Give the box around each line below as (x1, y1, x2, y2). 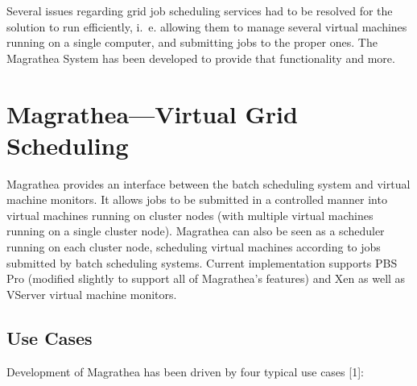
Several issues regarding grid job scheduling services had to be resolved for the (6, 2, 393, 19)
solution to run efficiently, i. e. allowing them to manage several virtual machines (6, 18, 407, 35)
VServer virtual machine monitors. (6, 285, 177, 302)
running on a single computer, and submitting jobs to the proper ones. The (6, 34, 378, 51)
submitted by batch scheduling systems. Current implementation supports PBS (6, 254, 398, 271)
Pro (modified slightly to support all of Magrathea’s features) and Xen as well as (6, 270, 406, 287)
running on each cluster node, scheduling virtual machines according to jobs (6, 239, 381, 255)
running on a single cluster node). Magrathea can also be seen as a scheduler (6, 222, 385, 239)
